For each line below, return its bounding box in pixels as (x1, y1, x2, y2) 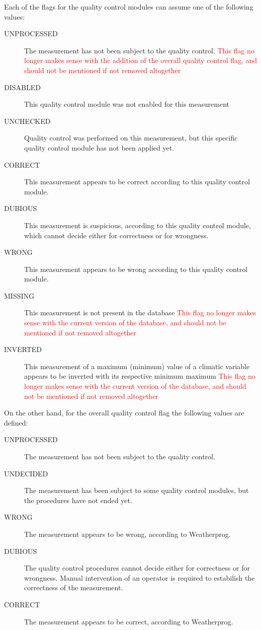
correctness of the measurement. (24, 582, 123, 593)
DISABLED (4, 82, 41, 92)
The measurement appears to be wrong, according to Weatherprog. (24, 528, 231, 539)
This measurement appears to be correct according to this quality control (24, 176, 250, 187)
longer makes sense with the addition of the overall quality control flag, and (24, 55, 257, 65)
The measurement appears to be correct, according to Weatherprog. (24, 616, 233, 626)
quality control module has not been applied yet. (24, 142, 175, 153)
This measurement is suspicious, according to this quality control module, (24, 220, 251, 230)
